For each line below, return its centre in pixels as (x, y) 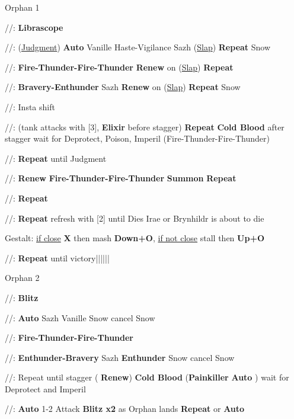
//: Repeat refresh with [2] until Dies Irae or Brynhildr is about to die (135, 218)
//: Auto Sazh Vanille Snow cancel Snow (80, 317)
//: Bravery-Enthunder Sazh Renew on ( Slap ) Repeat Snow (123, 87)
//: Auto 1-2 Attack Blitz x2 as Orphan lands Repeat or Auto (125, 409)
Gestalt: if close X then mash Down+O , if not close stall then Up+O (135, 238)
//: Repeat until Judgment (56, 158)
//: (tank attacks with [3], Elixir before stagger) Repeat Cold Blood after (145, 127)
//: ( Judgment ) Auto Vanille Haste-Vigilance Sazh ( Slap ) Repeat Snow (138, 47)
